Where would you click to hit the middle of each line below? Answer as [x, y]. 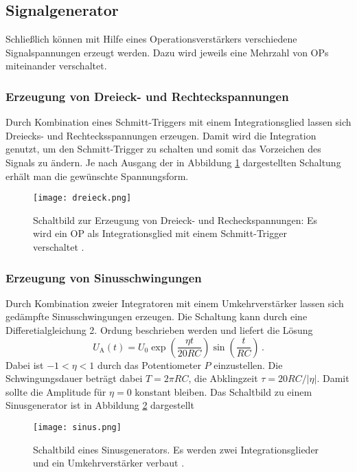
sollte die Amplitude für [56, 391]
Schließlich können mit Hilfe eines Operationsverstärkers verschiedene [151, 39]
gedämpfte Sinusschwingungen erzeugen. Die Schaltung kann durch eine [157, 316]
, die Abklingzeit [223, 378]
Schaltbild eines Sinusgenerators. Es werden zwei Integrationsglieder [176, 449]
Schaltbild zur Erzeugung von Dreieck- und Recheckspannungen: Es [175, 220]
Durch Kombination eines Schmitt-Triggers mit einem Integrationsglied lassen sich [178, 122]
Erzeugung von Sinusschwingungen [104, 277]
